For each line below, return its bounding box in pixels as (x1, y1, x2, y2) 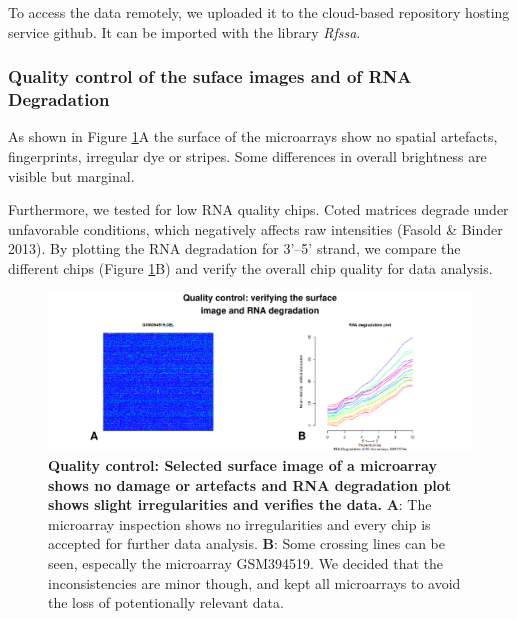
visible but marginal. (8, 165, 135, 186)
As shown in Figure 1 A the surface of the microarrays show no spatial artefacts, (8, 126, 498, 147)
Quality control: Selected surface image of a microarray (48, 455, 437, 476)
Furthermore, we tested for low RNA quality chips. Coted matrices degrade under (8, 199, 509, 220)
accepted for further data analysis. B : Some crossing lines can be (48, 533, 445, 554)
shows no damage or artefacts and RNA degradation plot (48, 474, 452, 495)
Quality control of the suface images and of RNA (8, 64, 412, 89)
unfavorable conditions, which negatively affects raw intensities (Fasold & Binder (8, 218, 503, 239)
